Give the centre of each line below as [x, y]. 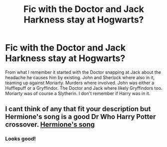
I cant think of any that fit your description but [78, 109]
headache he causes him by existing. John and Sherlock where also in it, [80, 77]
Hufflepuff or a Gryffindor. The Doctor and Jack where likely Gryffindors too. [84, 88]
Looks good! [21, 139]
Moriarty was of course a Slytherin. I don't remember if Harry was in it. [78, 93]
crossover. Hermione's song [50, 125]
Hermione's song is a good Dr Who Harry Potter [81, 117]
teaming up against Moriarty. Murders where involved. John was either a [80, 83]
